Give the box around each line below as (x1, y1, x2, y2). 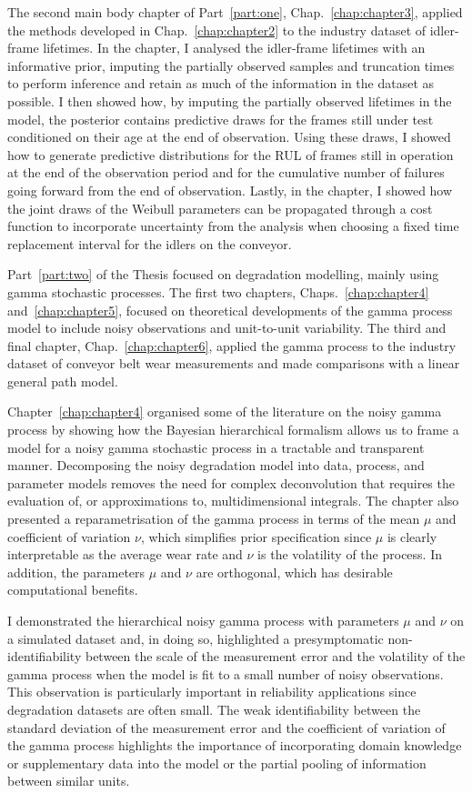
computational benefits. (7, 580, 138, 599)
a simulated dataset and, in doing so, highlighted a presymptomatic (7, 628, 384, 647)
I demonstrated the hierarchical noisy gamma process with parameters (7, 611, 399, 629)
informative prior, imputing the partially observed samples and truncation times (7, 55, 455, 75)
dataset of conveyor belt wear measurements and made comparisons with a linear (7, 354, 460, 373)
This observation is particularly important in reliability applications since (7, 682, 417, 701)
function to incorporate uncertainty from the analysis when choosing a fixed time (7, 216, 459, 236)
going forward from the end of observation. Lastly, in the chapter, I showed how (7, 180, 453, 199)
